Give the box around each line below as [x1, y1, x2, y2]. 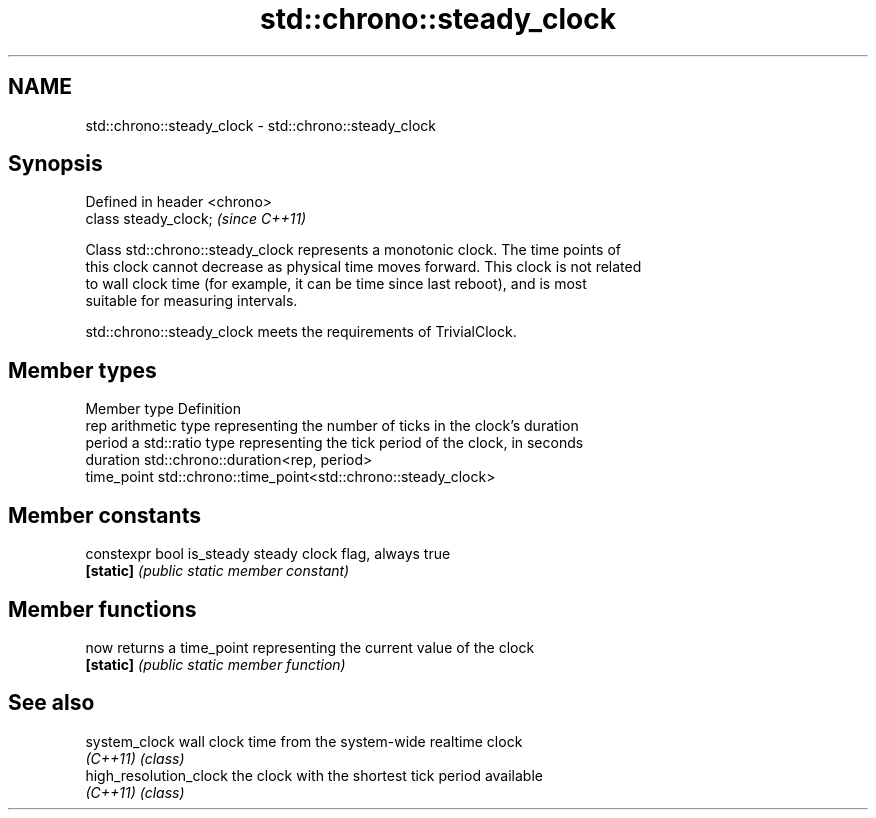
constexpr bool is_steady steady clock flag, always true [85, 545, 451, 563]
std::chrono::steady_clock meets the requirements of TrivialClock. [85, 323, 517, 341]
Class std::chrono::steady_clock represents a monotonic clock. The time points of [85, 241, 621, 259]
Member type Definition [85, 400, 241, 418]
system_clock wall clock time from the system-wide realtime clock [85, 732, 523, 750]
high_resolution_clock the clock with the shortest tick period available [85, 766, 543, 784]
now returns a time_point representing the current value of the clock [85, 638, 535, 656]
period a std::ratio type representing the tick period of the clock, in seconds [85, 434, 584, 452]
